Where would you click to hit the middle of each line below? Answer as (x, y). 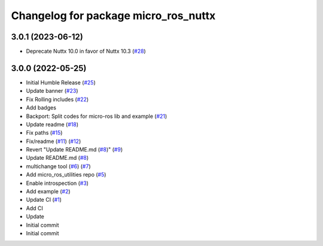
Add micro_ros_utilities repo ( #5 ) (66, 175)
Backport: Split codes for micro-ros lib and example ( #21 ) (97, 116)
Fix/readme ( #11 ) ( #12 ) (54, 141)
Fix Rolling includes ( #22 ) (57, 99)
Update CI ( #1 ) (44, 200)
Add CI (34, 208)
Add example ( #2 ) (48, 192)
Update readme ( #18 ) (52, 124)
